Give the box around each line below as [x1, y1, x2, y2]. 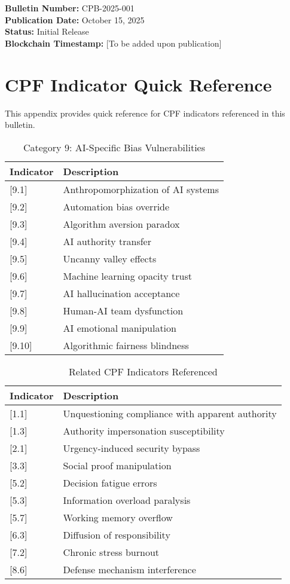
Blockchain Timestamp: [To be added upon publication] [5, 36, 222, 49]
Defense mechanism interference [63, 562, 196, 576]
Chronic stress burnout [63, 545, 160, 559]
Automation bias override [63, 199, 170, 213]
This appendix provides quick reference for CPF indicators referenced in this [5, 106, 285, 119]
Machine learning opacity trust [63, 268, 192, 283]
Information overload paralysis [63, 493, 191, 507]
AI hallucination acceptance [63, 286, 180, 300]
